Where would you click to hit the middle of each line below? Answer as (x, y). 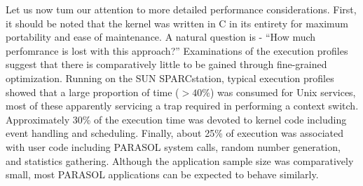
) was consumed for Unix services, (283, 92)
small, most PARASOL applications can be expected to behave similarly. (162, 174)
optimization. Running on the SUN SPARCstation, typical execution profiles (170, 78)
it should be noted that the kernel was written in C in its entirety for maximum (177, 23)
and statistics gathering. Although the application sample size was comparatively (180, 160)
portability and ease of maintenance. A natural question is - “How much (161, 37)
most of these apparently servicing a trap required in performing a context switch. (182, 106)
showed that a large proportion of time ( (93, 92)
